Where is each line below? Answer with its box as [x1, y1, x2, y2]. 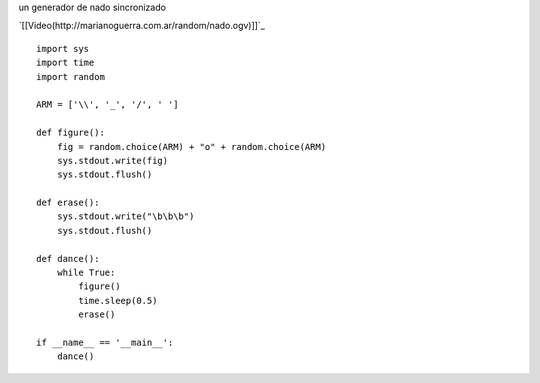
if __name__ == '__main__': [36, 336, 174, 348]
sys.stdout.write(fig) [56, 155, 169, 166]
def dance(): [36, 253, 100, 264]
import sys [36, 43, 90, 54]
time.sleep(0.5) [78, 295, 158, 306]
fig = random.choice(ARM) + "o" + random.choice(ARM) [56, 141, 327, 152]
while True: [56, 267, 116, 279]
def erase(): [36, 197, 100, 209]
